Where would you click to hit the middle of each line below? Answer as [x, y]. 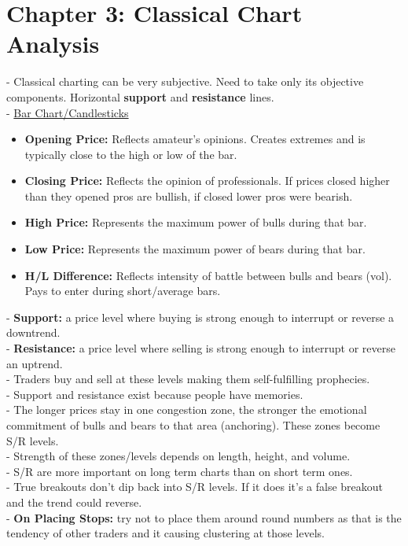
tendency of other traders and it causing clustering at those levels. [165, 533]
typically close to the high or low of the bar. [131, 154]
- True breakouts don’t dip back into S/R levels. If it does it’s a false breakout [195, 487]
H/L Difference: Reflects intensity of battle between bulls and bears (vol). [208, 275]
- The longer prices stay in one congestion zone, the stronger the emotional [187, 409]
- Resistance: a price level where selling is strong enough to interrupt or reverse [201, 348]
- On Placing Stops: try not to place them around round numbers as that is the [204, 517]
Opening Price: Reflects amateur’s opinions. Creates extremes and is [195, 139]
